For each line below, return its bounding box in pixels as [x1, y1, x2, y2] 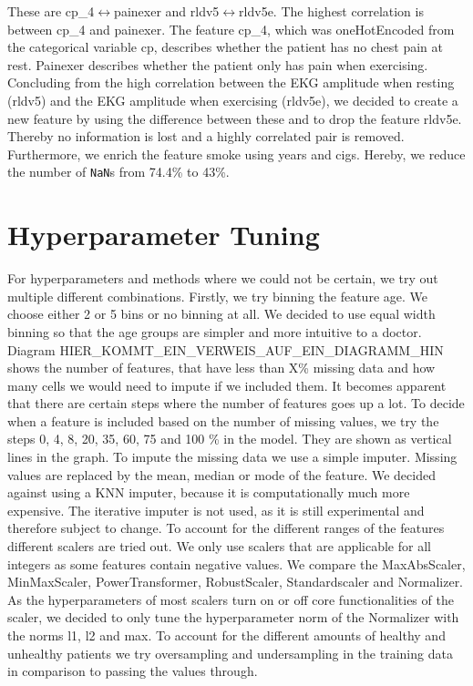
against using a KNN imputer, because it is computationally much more [7, 483, 410, 502]
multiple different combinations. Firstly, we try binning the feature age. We [7, 286, 427, 305]
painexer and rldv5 [114, 2, 220, 20]
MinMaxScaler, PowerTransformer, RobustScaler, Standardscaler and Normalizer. [7, 572, 464, 591]
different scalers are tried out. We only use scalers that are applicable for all [7, 537, 431, 556]
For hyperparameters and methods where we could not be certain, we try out [7, 269, 438, 288]
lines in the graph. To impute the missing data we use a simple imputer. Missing [7, 447, 458, 466]
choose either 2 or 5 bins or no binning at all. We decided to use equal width [7, 304, 436, 323]
